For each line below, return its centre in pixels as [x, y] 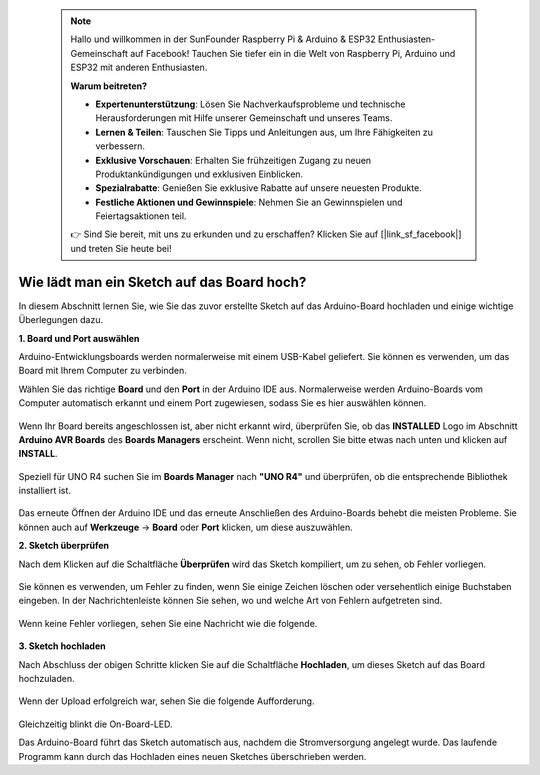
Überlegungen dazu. [61, 320]
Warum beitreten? [109, 86]
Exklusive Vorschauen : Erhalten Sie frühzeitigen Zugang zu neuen [233, 160]
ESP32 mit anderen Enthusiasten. [139, 67]
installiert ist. [45, 491]
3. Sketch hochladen [62, 646]
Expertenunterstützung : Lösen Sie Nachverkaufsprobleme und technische [250, 104]
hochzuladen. [46, 678]
